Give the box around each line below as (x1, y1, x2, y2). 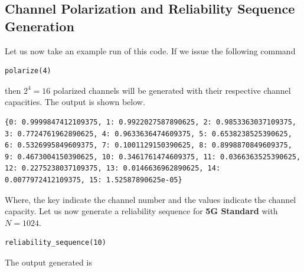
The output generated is (5, 255, 92, 268)
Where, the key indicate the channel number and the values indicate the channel (5, 193, 296, 205)
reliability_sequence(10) (5, 238, 106, 247)
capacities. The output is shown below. (5, 96, 145, 108)
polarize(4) (5, 67, 51, 76)
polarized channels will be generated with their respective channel (53, 84, 291, 96)
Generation (5, 17, 74, 35)
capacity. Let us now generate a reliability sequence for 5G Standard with (5, 205, 278, 217)
